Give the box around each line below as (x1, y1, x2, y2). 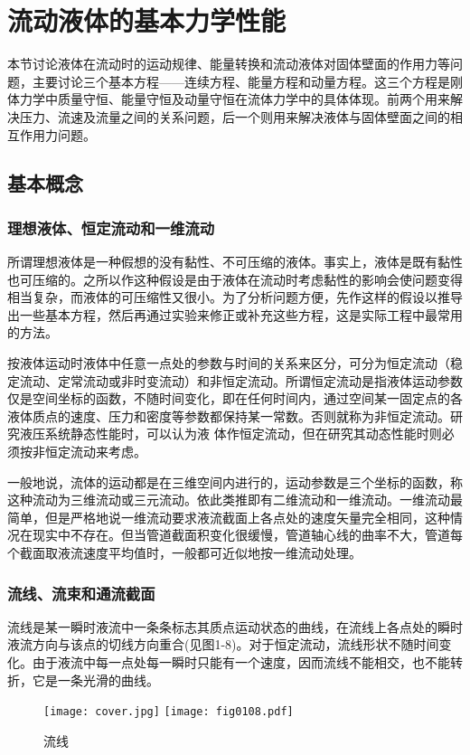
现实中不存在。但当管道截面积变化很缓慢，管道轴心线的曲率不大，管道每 (32, 525, 463, 544)
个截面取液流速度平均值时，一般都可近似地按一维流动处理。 (7, 543, 362, 562)
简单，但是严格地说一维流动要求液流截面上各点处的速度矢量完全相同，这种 (7, 507, 450, 526)
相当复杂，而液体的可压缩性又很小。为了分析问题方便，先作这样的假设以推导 (7, 288, 463, 307)
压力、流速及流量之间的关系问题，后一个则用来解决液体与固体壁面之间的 (19, 107, 450, 126)
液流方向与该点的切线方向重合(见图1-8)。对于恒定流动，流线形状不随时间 (7, 635, 439, 654)
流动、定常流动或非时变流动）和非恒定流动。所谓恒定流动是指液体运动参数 (19, 371, 463, 390)
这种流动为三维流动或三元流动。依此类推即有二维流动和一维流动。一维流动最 (7, 490, 463, 509)
